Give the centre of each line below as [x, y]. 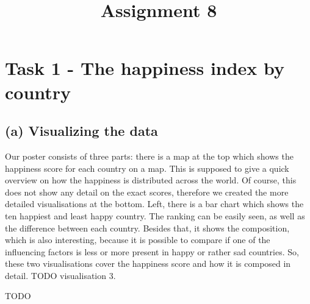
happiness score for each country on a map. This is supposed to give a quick [147, 168]
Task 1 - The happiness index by [145, 68]
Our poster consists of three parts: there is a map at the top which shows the [149, 156]
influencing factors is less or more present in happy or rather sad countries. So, [152, 251]
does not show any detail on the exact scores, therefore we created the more [147, 192]
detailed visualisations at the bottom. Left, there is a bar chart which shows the [154, 204]
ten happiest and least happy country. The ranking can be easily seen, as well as [155, 215]
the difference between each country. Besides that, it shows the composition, [147, 228]
